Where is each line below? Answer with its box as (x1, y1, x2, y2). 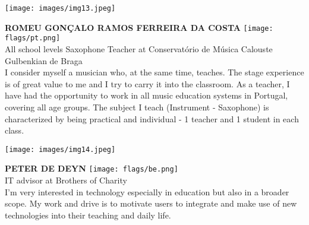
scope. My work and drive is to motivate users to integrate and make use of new (5, 197, 297, 210)
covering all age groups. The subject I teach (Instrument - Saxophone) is (5, 100, 269, 113)
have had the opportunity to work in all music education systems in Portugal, (5, 89, 288, 102)
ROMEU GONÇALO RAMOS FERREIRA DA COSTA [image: (5, 21, 273, 33)
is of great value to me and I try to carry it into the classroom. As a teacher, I (5, 77, 290, 90)
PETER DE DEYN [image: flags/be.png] (5, 162, 178, 175)
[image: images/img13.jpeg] (5, 4, 116, 12)
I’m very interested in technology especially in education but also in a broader (5, 185, 289, 198)
